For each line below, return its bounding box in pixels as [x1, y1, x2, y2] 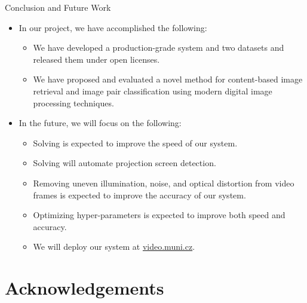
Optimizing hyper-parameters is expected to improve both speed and [33, 209, 285, 221]
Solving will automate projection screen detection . [33, 157, 216, 169]
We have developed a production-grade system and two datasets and [33, 41, 284, 54]
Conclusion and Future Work [5, 1, 111, 13]
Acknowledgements [5, 276, 164, 300]
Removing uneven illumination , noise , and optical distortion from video [33, 176, 294, 189]
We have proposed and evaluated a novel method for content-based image [33, 73, 303, 85]
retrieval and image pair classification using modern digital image [33, 84, 272, 97]
